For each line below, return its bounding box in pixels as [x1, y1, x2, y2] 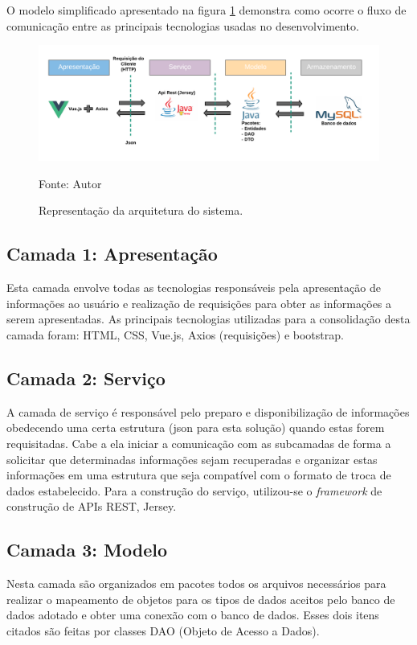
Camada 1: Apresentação [6, 241, 218, 266]
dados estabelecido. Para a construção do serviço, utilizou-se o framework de [6, 482, 382, 499]
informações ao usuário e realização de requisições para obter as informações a [6, 294, 392, 311]
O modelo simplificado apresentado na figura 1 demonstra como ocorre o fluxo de [6, 2, 407, 18]
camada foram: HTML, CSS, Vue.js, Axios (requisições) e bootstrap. [6, 327, 344, 343]
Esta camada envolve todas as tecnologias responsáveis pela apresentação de [6, 279, 381, 296]
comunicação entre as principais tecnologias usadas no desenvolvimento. [6, 17, 359, 34]
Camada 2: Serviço [6, 366, 166, 391]
